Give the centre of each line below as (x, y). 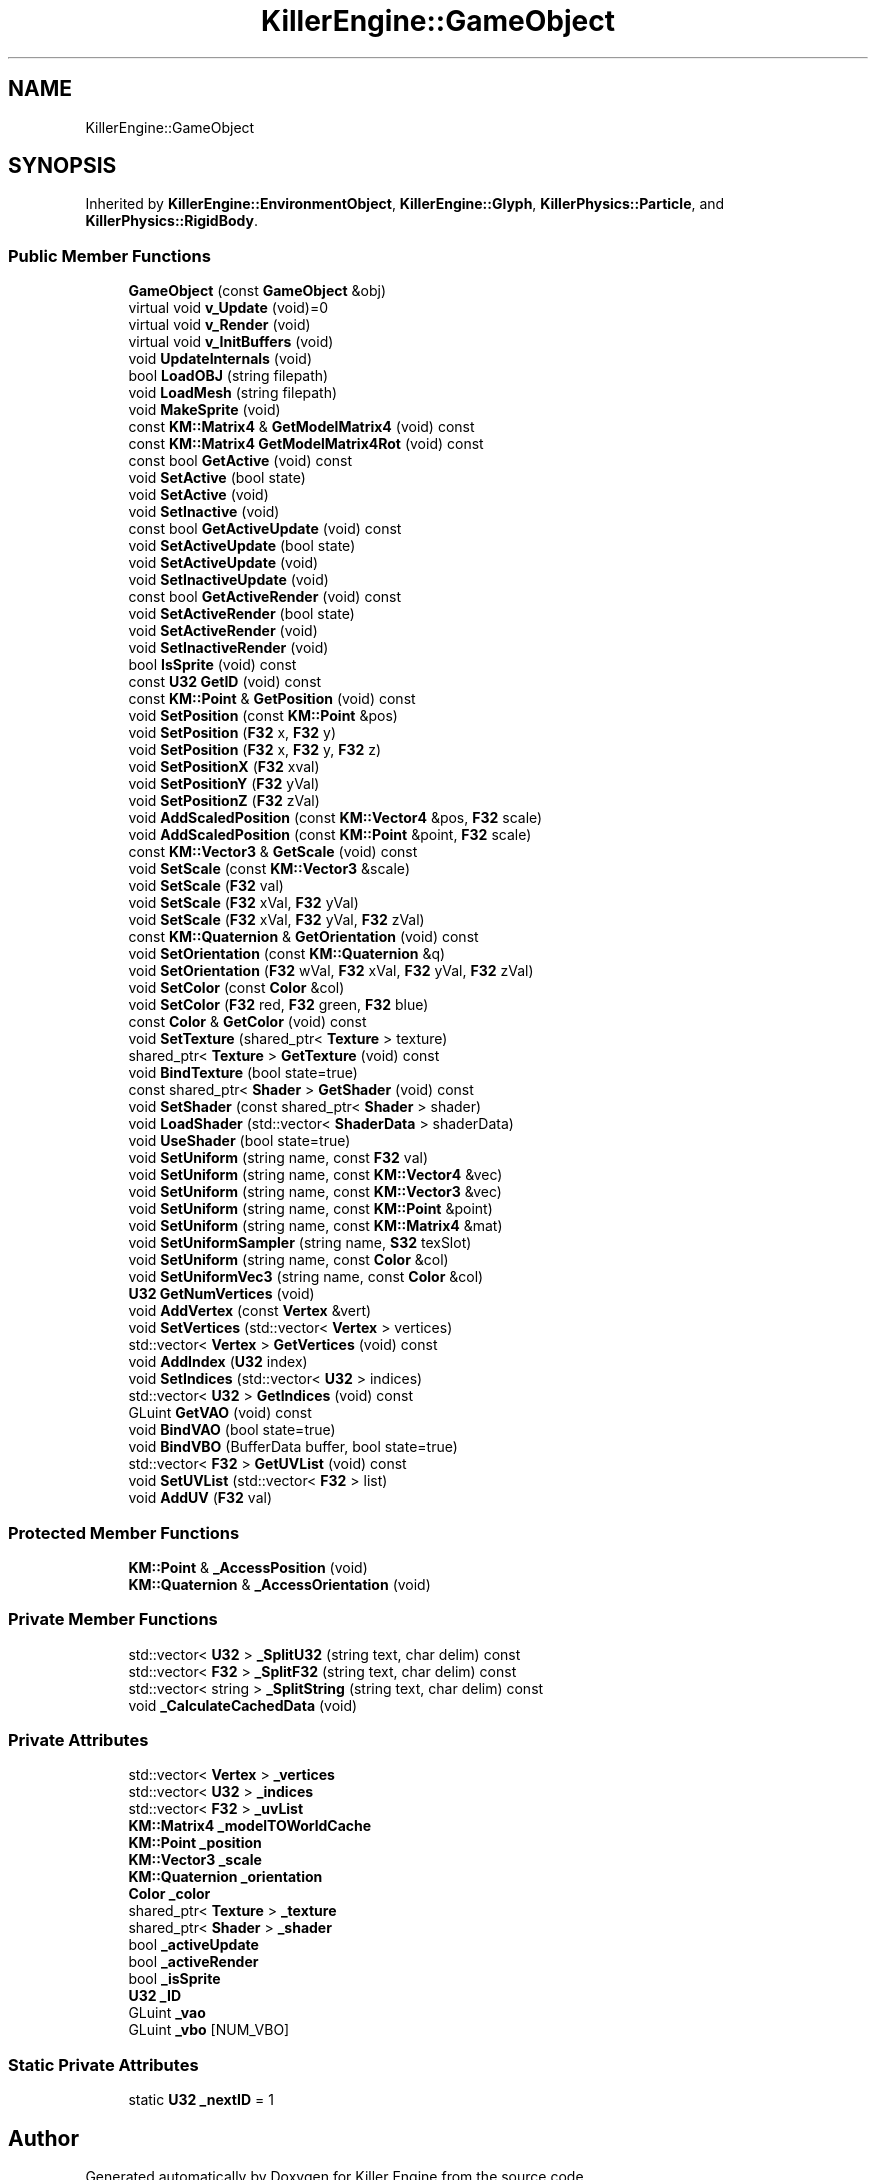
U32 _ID (154, 1996)
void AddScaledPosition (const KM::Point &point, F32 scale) (330, 835)
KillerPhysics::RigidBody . (171, 221)
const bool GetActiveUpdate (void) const (265, 529)
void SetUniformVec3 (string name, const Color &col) (306, 1277)
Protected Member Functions (124, 1532)
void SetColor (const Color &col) (236, 988)
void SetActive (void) (198, 495)
